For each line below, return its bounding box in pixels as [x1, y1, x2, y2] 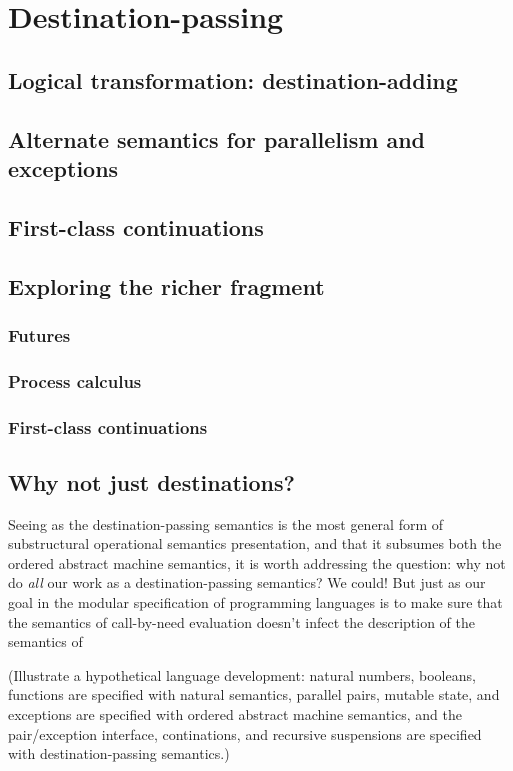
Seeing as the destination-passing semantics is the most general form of [8, 513, 444, 534]
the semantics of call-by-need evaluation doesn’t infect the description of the [8, 611, 475, 632]
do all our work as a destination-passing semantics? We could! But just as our [8, 572, 486, 593]
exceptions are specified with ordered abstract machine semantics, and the [8, 703, 462, 724]
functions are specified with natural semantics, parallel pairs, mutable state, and [8, 684, 500, 705]
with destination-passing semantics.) [8, 743, 230, 764]
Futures [8, 322, 71, 347]
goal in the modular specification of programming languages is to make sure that [8, 592, 503, 612]
